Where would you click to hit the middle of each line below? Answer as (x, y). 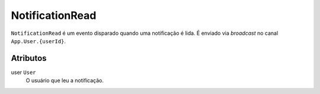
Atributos (29, 58)
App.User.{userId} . (39, 41)
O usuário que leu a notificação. (65, 80)
